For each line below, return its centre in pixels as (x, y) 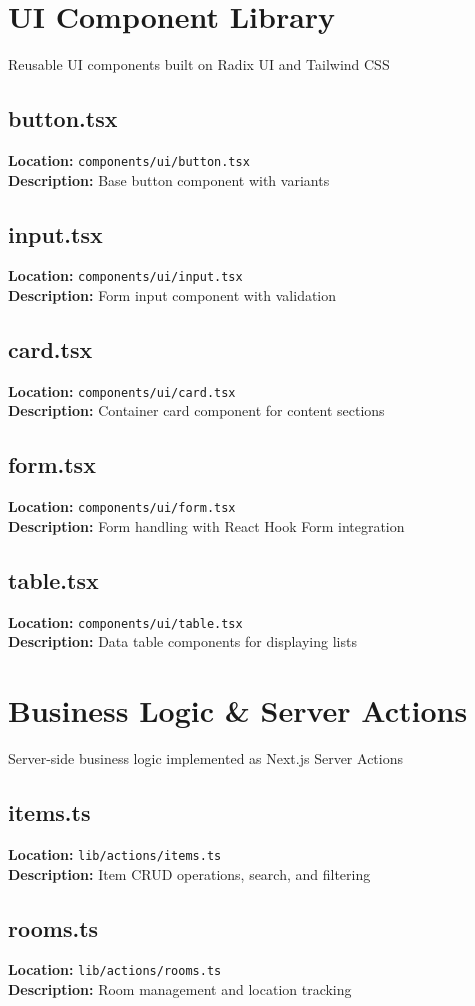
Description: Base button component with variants (169, 179)
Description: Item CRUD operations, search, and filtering (189, 873)
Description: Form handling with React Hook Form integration (206, 525)
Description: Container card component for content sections (196, 410)
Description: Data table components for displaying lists (182, 641)
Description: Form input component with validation (172, 295)
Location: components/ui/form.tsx (122, 506)
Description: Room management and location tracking (180, 989)
